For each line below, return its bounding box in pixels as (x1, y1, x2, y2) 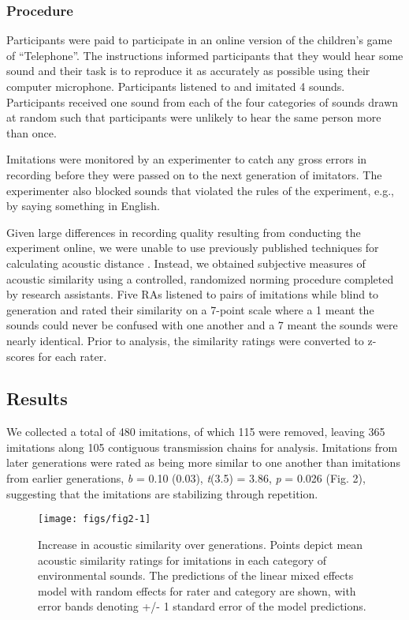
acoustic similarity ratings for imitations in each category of (38, 551, 327, 568)
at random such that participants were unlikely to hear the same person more (6, 109, 381, 126)
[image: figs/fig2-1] (38, 513, 151, 525)
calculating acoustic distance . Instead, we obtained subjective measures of (6, 254, 366, 271)
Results (6, 386, 68, 411)
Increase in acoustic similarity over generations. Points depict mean (38, 535, 363, 552)
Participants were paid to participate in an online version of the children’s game (6, 32, 392, 48)
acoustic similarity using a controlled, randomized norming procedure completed (6, 270, 394, 287)
